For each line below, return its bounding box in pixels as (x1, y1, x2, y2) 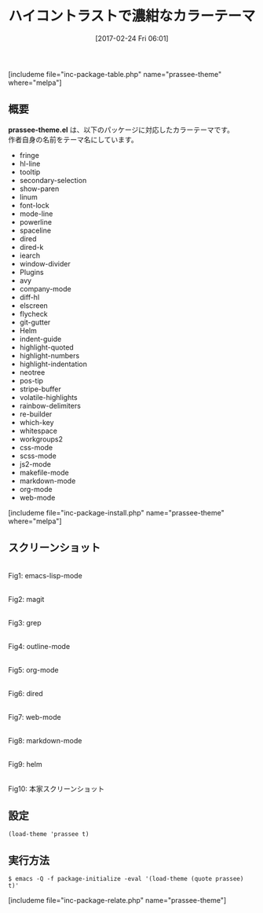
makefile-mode (19, 467, 69, 477)
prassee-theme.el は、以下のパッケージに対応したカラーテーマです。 (8, 125, 234, 134)
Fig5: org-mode (8, 665, 59, 674)
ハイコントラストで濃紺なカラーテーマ (8, 7, 256, 25)
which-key (19, 417, 54, 427)
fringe (19, 150, 39, 159)
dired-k (19, 242, 44, 251)
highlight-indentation (19, 359, 88, 368)
